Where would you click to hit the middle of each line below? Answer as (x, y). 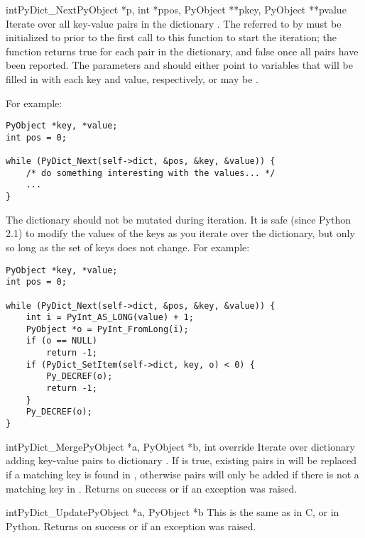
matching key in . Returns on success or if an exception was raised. (152, 488)
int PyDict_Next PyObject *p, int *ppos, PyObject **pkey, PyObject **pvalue (176, 9)
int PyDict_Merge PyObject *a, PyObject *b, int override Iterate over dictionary (180, 446)
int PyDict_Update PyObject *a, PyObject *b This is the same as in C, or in (173, 512)
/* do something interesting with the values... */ (151, 173)
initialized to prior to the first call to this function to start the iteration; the (171, 37)
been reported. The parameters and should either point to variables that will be (179, 65)
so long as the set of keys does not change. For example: (128, 247)
